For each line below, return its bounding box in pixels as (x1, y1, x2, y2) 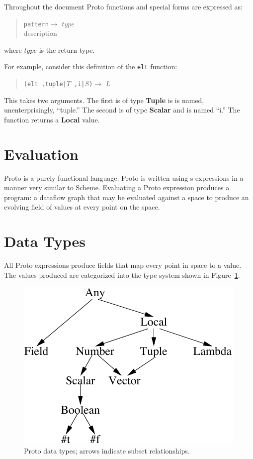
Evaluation (4, 143, 79, 164)
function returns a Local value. (4, 114, 100, 124)
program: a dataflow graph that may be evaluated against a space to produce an (4, 192, 249, 202)
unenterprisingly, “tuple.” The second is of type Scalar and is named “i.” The (4, 105, 240, 115)
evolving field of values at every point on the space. (4, 202, 160, 212)
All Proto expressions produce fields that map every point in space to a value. (4, 260, 242, 270)
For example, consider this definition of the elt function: (4, 61, 177, 72)
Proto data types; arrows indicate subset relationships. (24, 445, 190, 456)
